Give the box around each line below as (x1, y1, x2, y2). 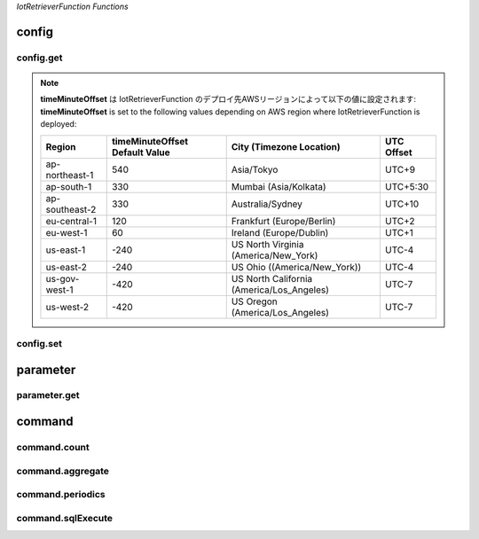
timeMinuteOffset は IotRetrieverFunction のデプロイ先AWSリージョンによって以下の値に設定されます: (40, 94, 417, 105)
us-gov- (45, 272, 80, 285)
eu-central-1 (45, 215, 98, 227)
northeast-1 (45, 168, 94, 181)
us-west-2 (45, 301, 90, 313)
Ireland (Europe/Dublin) (231, 226, 329, 238)
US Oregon (231, 295, 279, 308)
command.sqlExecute (16, 512, 114, 524)
